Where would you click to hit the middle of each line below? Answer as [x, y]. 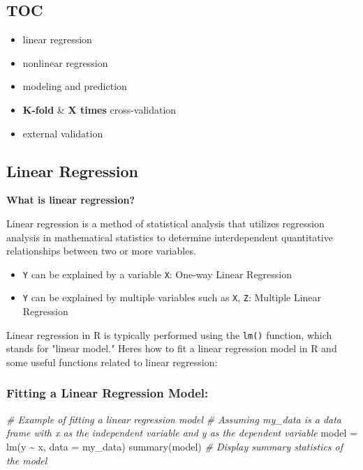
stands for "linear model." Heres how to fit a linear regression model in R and [172, 348]
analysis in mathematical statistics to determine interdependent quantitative [170, 237]
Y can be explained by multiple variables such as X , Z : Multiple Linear [172, 297]
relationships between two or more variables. [101, 251]
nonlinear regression [65, 62]
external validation [63, 133]
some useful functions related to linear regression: [112, 362]
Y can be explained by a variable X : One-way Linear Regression [157, 274]
